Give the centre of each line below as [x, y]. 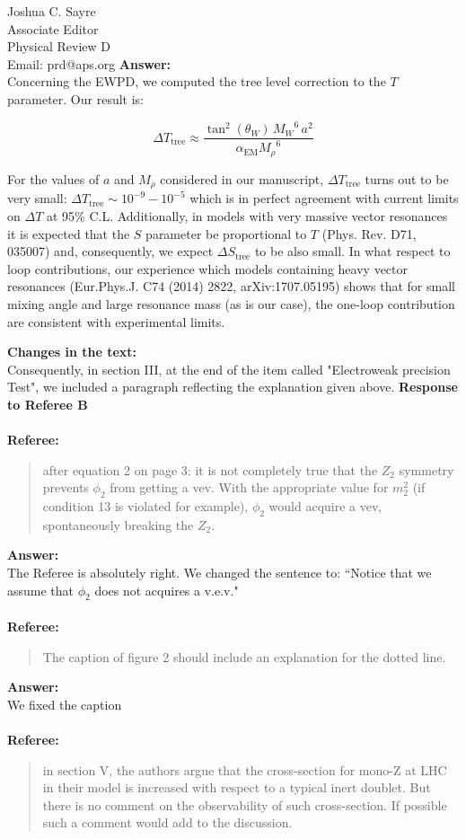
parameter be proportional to [226, 233]
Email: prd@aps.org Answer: [89, 63]
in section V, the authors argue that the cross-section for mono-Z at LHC [245, 769]
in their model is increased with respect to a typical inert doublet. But [237, 787]
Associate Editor [53, 28]
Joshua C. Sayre [52, 11]
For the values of [53, 178]
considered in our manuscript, [242, 178]
